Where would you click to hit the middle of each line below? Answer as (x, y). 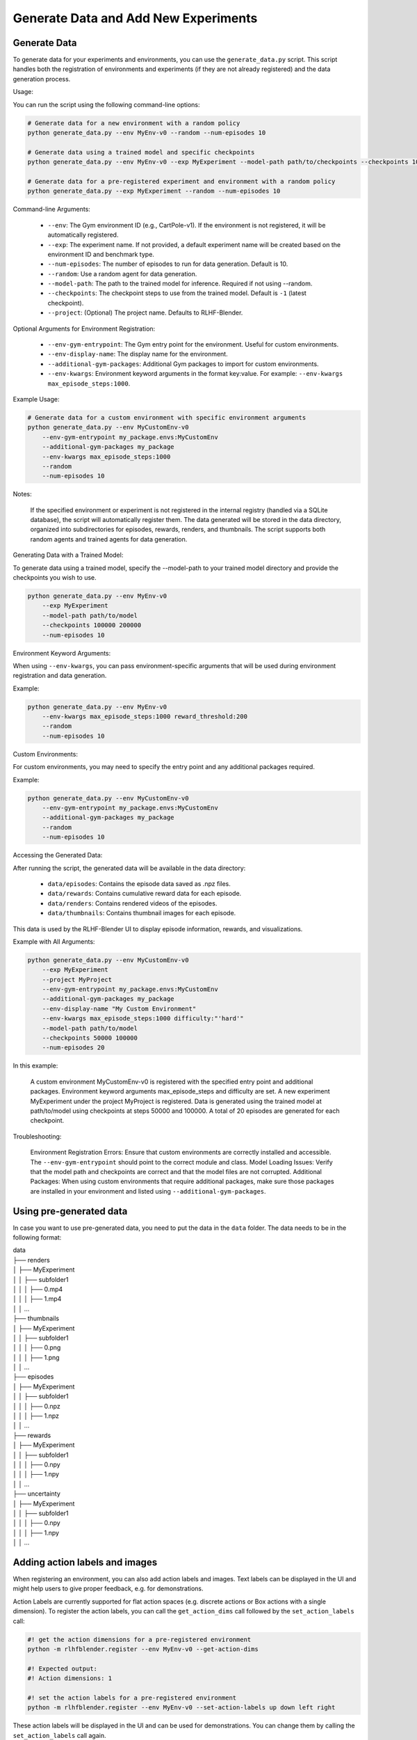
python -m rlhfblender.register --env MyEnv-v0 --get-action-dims (143, 1649)
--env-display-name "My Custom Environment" (119, 1009)
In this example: (35, 1066)
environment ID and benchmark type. (101, 254)
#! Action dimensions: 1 (70, 1678)
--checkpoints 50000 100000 (90, 1038)
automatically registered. (83, 235)
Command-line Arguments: (51, 209)
